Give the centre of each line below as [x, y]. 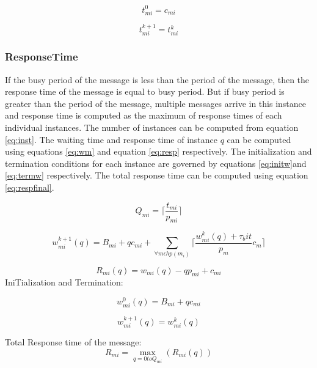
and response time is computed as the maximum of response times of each [144, 115]
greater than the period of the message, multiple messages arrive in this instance [156, 103]
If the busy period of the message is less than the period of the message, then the [157, 79]
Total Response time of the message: [73, 342]
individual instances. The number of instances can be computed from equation [152, 127]
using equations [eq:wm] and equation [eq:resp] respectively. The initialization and [158, 151]
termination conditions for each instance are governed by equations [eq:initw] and [156, 163]
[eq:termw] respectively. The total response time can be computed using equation [157, 175]
